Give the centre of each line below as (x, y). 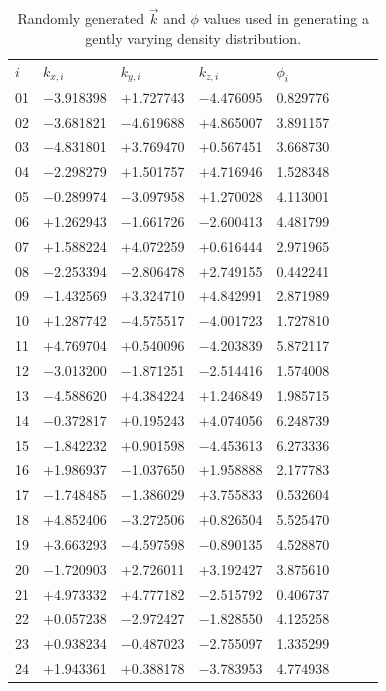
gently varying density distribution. (193, 37)
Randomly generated (81, 18)
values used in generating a (286, 18)
